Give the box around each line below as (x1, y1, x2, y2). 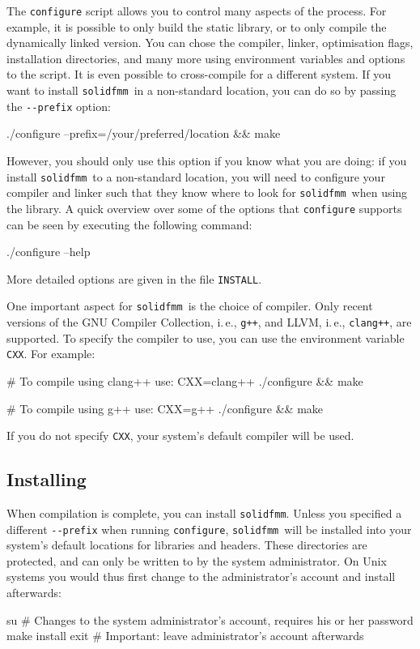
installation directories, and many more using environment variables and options (6, 49, 405, 66)
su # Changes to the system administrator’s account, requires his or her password (6, 611, 414, 628)
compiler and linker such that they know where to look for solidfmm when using (6, 184, 408, 201)
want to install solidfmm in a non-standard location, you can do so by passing (6, 82, 397, 99)
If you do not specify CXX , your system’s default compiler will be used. (6, 427, 354, 444)
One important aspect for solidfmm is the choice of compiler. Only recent (6, 297, 373, 314)
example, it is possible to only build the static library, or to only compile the (6, 18, 387, 35)
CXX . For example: (6, 345, 95, 362)
